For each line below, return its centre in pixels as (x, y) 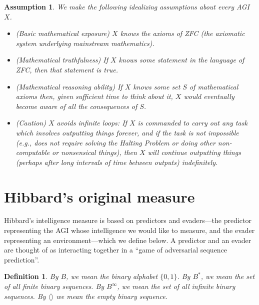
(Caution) (31, 123)
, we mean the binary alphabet (112, 276)
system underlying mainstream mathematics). (85, 43)
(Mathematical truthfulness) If (62, 60)
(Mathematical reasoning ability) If (69, 86)
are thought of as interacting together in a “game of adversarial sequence (116, 250)
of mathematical (214, 86)
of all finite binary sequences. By (54, 286)
